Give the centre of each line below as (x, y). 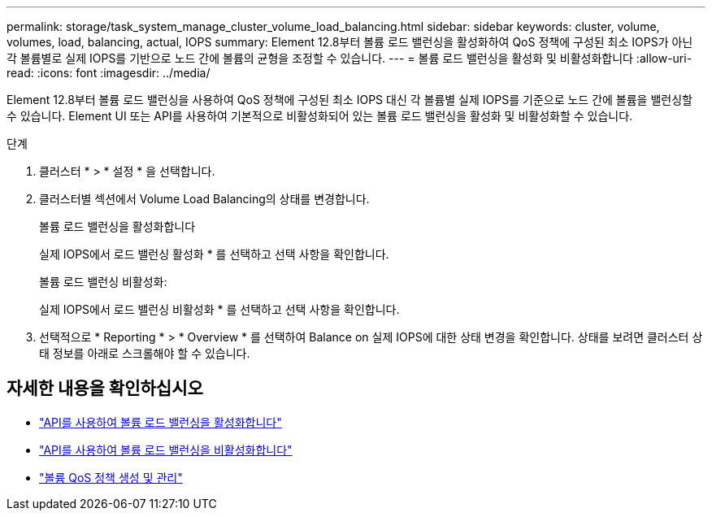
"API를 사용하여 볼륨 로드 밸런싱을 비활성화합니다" (166, 450)
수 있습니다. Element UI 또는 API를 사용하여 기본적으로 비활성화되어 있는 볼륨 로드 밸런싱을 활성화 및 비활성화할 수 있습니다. (320, 116)
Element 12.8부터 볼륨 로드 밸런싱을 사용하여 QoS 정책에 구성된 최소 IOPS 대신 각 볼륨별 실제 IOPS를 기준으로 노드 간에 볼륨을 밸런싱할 (349, 100)
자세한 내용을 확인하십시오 (105, 389)
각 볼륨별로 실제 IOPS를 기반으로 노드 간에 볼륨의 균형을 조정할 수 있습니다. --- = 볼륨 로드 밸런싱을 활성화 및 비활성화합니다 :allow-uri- (349, 58)
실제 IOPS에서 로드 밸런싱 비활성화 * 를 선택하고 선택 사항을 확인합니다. (219, 309)
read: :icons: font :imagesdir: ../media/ (109, 73)
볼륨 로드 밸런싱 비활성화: (103, 282)
